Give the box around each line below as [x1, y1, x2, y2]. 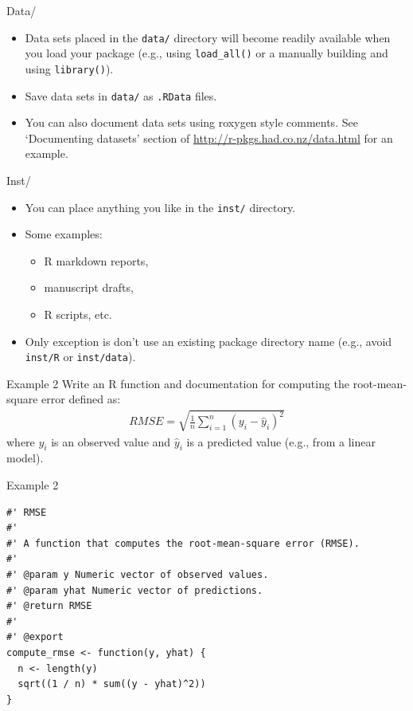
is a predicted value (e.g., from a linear [186, 433, 376, 450]
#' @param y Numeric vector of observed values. [6, 569, 269, 580]
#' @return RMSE [6, 600, 92, 612]
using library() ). [25, 60, 114, 77]
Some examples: [25, 226, 103, 242]
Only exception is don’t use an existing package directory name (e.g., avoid [25, 332, 392, 349]
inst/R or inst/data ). [25, 348, 136, 365]
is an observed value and [51, 433, 171, 450]
